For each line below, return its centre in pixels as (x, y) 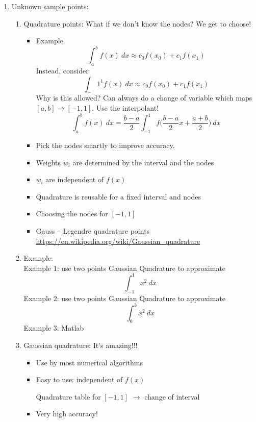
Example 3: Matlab (54, 328)
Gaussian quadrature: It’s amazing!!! (81, 345)
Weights (48, 162)
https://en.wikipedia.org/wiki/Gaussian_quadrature (118, 241)
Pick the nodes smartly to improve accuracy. (105, 145)
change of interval (172, 396)
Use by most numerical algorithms (89, 362)
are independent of (75, 179)
